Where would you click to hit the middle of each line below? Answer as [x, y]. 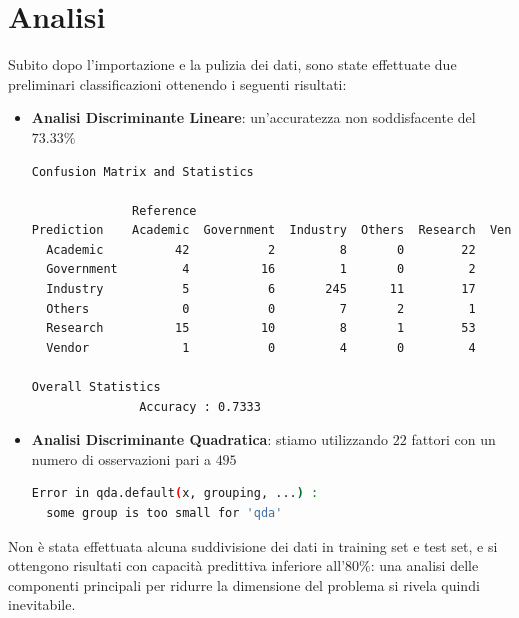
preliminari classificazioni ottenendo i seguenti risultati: [177, 83]
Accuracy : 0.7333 [200, 406]
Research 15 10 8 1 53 [261, 328]
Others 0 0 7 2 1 [261, 308]
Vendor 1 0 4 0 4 [261, 347]
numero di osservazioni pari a [121, 458]
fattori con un [453, 439]
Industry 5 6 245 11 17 [261, 289]
